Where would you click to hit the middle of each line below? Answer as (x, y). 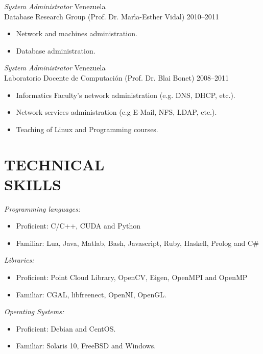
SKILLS (33, 184)
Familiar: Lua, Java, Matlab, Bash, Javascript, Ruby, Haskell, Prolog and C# (137, 243)
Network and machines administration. (77, 33)
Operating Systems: (34, 311)
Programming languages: (42, 208)
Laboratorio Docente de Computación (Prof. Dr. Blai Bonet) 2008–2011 (117, 77)
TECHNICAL (54, 164)
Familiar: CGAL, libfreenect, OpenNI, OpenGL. (91, 294)
